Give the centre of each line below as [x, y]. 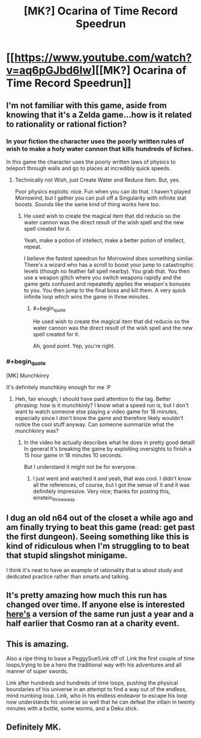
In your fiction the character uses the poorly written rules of [95, 141]
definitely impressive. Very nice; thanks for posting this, [102, 492]
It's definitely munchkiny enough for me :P [58, 387]
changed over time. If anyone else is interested [95, 605]
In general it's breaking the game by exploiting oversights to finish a [108, 449]
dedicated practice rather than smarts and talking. [68, 576]
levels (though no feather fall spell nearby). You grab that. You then [107, 271]
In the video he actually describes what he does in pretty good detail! [109, 442]
